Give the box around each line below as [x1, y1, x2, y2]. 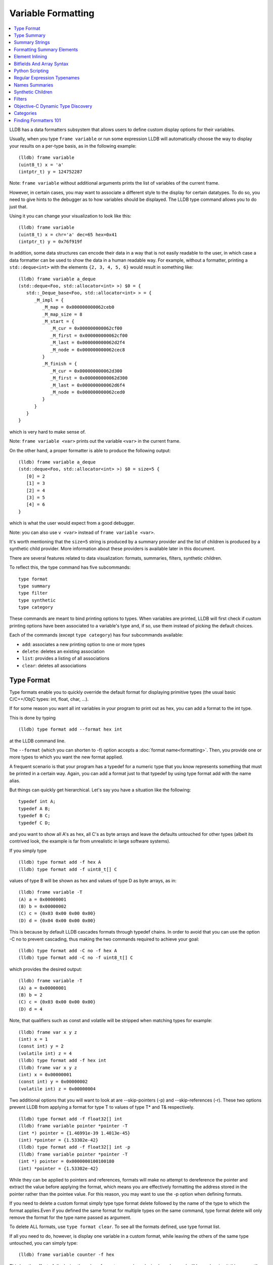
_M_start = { [42, 319, 75, 324]
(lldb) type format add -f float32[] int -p [18, 1144, 131, 1150]
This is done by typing [9, 714, 56, 721]
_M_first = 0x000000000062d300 [50, 375, 128, 381]
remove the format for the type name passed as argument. [9, 1214, 131, 1220]
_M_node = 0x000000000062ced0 [50, 389, 125, 395]
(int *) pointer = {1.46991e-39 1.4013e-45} [18, 1130, 131, 1136]
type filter [18, 590, 48, 596]
